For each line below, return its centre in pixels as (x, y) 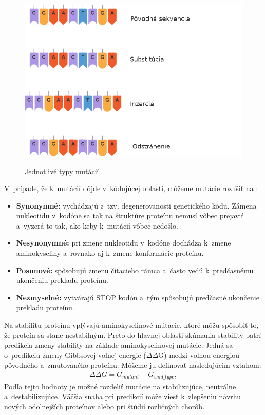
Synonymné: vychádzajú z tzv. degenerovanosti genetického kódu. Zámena (136, 205)
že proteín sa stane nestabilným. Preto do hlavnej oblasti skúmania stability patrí (133, 335)
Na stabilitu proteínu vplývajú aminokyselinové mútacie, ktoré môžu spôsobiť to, (131, 325)
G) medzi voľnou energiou (199, 355)
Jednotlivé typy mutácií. (63, 171)
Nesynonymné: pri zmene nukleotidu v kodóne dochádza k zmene (124, 243)
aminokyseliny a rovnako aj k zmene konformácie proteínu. (110, 253)
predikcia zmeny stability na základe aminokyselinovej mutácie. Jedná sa (119, 345)
